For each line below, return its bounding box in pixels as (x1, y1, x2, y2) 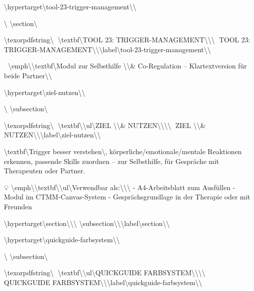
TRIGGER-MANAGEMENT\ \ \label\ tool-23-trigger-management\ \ (4, 44, 211, 54)
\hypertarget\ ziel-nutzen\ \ (4, 87, 85, 97)
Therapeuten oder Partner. (4, 165, 85, 176)
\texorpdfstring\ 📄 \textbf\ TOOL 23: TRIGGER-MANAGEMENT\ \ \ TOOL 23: (4, 34, 251, 45)
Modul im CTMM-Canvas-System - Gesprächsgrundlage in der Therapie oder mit (4, 192, 251, 202)
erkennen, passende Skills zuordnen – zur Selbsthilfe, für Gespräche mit (4, 156, 220, 166)
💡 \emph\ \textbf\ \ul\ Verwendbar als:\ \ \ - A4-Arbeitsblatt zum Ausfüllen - (4, 182, 235, 192)
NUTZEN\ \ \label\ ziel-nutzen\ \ (4, 129, 101, 140)
